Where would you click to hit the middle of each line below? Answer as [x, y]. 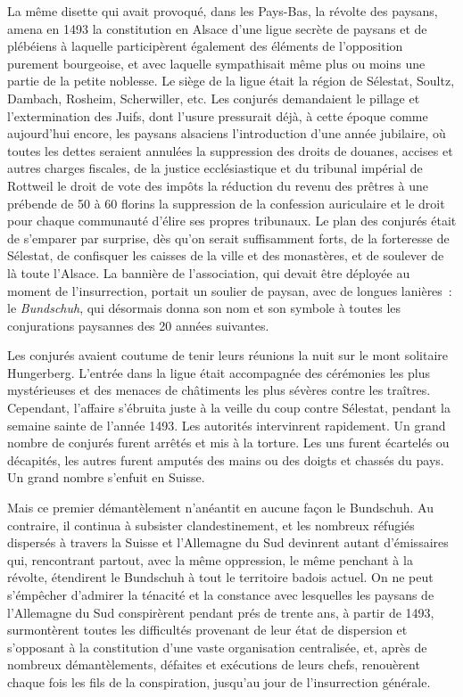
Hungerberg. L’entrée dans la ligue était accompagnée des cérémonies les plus [219, 372]
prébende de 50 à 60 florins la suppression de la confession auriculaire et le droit [226, 203]
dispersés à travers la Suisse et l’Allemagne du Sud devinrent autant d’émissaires [228, 542]
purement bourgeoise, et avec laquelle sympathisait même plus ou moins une [216, 63]
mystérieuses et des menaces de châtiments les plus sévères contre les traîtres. [219, 390]
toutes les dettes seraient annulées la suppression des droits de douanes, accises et [230, 150]
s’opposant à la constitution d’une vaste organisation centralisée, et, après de [217, 647]
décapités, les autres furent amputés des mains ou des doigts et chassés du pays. [226, 459]
